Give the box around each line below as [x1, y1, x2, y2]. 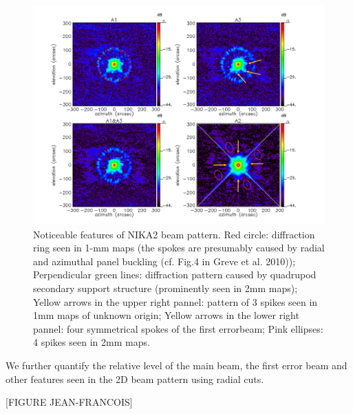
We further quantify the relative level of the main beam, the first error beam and [6, 358, 347, 372]
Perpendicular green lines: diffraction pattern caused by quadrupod [33, 267, 317, 282]
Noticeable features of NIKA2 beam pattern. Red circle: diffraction [33, 227, 315, 241]
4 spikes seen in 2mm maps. [33, 335, 150, 349]
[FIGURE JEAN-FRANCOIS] [6, 395, 133, 409]
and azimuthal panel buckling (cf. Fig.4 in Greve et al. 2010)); [33, 253, 296, 268]
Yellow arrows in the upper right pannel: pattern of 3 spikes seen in [33, 294, 318, 309]
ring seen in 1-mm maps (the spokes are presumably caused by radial [33, 240, 325, 255]
